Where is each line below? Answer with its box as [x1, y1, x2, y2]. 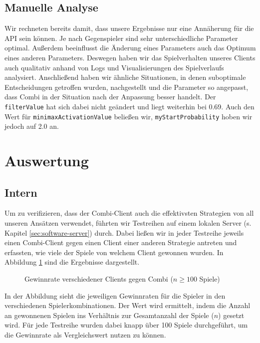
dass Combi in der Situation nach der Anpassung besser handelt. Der [4, 91, 216, 102]
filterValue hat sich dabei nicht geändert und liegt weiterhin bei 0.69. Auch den [4, 101, 255, 111]
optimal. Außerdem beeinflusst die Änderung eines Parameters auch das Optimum [4, 42, 256, 53]
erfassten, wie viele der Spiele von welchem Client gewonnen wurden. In [4, 247, 224, 257]
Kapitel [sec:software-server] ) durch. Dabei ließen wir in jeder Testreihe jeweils [4, 227, 244, 238]
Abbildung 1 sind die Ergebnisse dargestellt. [4, 257, 140, 267]
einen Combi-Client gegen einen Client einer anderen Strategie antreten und [4, 237, 237, 248]
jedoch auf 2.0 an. [4, 121, 59, 131]
